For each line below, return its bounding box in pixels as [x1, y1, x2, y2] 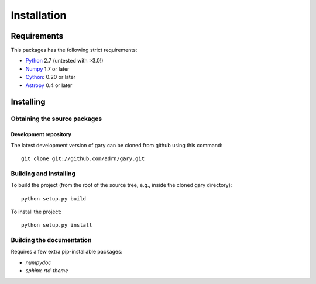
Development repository [11, 131, 71, 138]
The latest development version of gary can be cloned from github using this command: [11, 141, 222, 148]
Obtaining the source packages [11, 115, 102, 123]
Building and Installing [11, 169, 76, 178]
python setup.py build [21, 195, 87, 202]
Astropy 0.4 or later [25, 82, 73, 89]
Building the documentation [11, 236, 92, 244]
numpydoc [25, 259, 51, 266]
